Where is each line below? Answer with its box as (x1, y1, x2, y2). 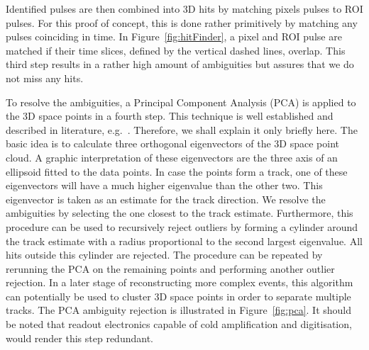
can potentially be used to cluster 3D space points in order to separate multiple (6, 288, 351, 303)
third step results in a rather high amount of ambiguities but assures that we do (6, 57, 354, 72)
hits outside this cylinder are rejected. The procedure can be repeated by (6, 247, 323, 262)
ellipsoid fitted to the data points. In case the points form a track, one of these (6, 164, 348, 179)
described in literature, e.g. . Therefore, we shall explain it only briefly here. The (6, 122, 358, 137)
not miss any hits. (6, 70, 84, 85)
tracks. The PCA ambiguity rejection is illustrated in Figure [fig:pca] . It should (6, 303, 352, 317)
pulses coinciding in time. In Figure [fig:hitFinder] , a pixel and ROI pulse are (6, 29, 342, 44)
